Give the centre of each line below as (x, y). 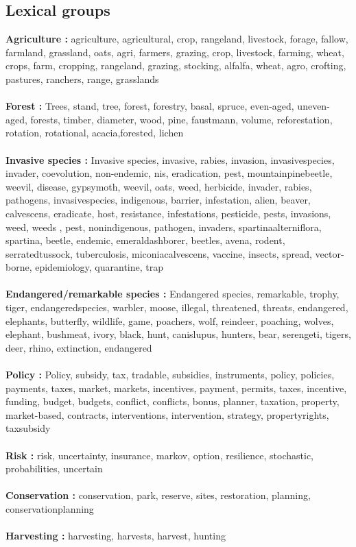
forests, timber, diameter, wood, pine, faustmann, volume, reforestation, (181, 119)
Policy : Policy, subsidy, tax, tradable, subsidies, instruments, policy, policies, (170, 375)
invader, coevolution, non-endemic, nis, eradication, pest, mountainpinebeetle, (169, 173)
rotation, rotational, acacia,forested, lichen (95, 133)
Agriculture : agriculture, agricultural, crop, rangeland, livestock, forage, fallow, (177, 39)
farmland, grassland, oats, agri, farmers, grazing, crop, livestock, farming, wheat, (175, 52)
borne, (19, 267)
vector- (330, 253)
